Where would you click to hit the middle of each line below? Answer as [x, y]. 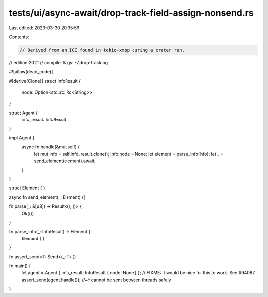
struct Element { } [27, 188]
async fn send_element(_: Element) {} [48, 197]
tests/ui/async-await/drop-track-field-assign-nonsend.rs [131, 13]
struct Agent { [24, 113]
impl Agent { [22, 138]
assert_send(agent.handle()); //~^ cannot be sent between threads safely [96, 280]
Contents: [19, 37]
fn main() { [20, 266]
